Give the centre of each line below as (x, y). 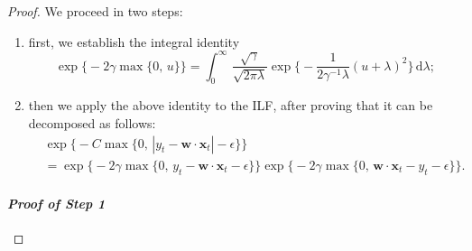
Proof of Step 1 (56, 204)
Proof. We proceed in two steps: (95, 11)
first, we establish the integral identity (134, 41)
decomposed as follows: (92, 123)
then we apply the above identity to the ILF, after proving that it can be (231, 105)
